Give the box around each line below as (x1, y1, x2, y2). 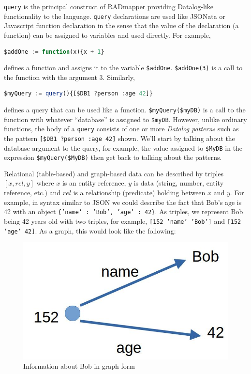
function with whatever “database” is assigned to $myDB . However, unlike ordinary (4, 114, 247, 124)
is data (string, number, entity (133, 178, 224, 188)
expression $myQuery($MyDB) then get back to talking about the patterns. (4, 152, 222, 162)
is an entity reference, (62, 178, 126, 188)
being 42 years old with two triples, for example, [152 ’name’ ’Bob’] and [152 (4, 216, 241, 226)
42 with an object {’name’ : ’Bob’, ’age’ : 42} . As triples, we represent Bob (4, 206, 243, 217)
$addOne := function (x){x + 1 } (4, 48, 104, 55)
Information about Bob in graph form (23, 361, 135, 371)
